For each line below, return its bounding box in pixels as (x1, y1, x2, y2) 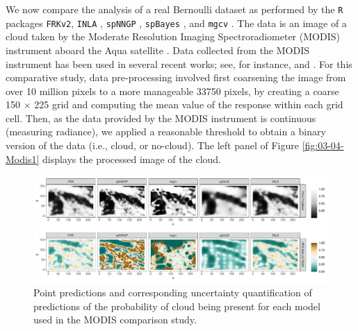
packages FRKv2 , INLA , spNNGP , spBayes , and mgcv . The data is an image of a (6, 15, 347, 30)
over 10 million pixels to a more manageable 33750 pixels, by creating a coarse (6, 83, 339, 98)
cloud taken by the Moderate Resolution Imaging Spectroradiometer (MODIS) (6, 29, 340, 44)
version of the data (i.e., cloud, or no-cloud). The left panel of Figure (6, 138, 299, 153)
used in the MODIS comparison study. (33, 312, 197, 327)
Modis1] (6, 151, 40, 166)
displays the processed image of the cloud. (42, 151, 221, 166)
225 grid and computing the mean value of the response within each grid (34, 97, 343, 112)
